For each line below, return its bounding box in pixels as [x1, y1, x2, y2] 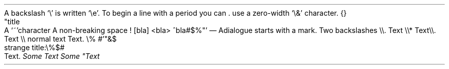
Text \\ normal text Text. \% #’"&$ [4, 34, 117, 43]
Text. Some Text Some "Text [4, 52, 100, 60]
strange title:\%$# [4, 43, 65, 52]
